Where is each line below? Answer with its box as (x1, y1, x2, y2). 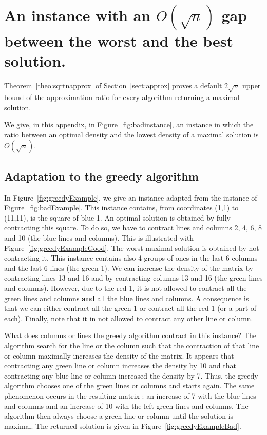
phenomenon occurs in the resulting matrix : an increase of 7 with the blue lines (4, 390, 256, 401)
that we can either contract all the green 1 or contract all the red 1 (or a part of (4, 303, 257, 313)
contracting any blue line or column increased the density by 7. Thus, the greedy (4, 370, 258, 381)
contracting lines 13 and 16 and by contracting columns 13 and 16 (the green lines (4, 272, 263, 283)
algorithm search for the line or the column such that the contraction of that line (4, 340, 259, 350)
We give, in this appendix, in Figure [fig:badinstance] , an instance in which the (4, 119, 254, 130)
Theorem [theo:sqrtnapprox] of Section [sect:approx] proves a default (4, 80, 222, 91)
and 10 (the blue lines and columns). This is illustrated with (4, 232, 194, 243)
